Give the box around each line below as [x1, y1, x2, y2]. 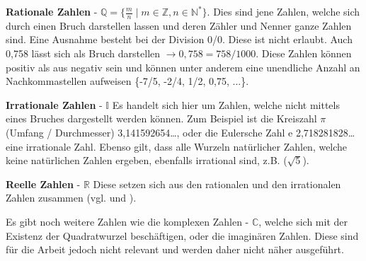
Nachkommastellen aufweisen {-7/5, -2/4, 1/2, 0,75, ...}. [6, 74, 249, 88]
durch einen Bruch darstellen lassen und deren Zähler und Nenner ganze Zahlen [6, 18, 352, 33]
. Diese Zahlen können [256, 46, 352, 61]
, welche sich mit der [258, 214, 348, 228]
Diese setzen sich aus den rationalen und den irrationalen [93, 176, 341, 191]
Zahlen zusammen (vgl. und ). [6, 190, 137, 205]
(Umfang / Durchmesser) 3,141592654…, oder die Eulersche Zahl [6, 124, 285, 139]
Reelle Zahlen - [6, 176, 81, 191]
